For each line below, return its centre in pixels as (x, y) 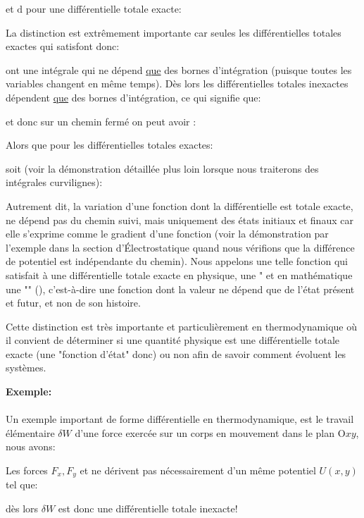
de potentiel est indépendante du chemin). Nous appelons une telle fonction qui (177, 261)
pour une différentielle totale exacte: (103, 8)
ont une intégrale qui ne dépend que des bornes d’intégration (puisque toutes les (179, 69)
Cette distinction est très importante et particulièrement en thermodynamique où (181, 326)
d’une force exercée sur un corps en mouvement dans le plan (205, 432)
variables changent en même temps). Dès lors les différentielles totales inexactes (177, 84)
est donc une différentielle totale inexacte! (148, 508)
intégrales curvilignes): (54, 182)
